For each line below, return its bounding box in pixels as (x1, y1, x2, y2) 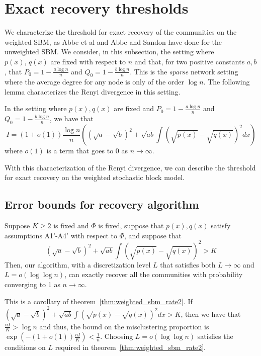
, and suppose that (124, 230, 182, 240)
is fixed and (53, 220, 89, 231)
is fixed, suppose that (98, 220, 164, 231)
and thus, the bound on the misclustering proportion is (39, 321, 209, 331)
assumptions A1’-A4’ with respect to (5, 230, 117, 240)
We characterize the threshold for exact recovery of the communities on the (5, 27, 237, 37)
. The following (203, 76, 250, 87)
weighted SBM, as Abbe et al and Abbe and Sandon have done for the (5, 36, 222, 47)
